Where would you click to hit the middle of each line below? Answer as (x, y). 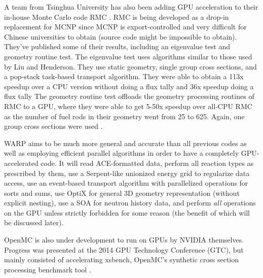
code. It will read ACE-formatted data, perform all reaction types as (147, 163)
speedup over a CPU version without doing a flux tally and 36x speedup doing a (129, 86)
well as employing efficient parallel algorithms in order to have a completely (122, 153)
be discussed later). (34, 222)
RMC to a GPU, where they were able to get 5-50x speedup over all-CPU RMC (128, 106)
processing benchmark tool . (48, 269)
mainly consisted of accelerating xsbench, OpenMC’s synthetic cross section (122, 259)
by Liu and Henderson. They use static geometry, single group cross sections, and (130, 66)
